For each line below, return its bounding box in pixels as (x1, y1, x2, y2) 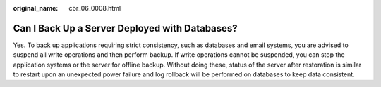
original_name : (13, 4, 59, 12)
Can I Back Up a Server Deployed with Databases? (13, 22, 238, 34)
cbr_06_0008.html (68, 4, 121, 12)
